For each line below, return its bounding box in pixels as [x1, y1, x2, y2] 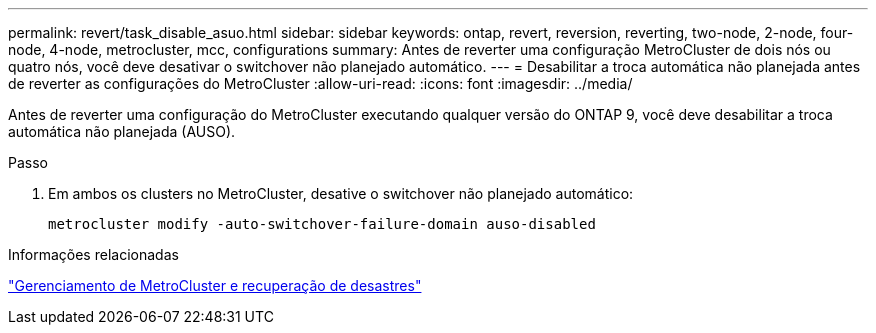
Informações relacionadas [8, 246, 179, 263]
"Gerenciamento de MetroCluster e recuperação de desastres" [8, 277, 422, 294]
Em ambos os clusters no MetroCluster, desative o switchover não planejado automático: [48, 185, 634, 202]
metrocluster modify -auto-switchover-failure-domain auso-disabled [48, 216, 596, 232]
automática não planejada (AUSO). [8, 123, 236, 140]
